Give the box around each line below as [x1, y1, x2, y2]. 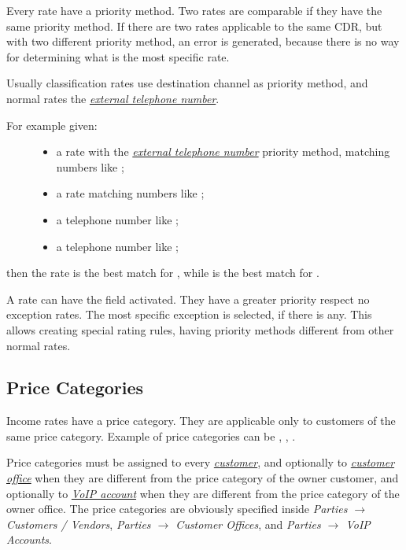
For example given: [6, 116, 98, 133]
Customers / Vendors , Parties [6, 515, 151, 532]
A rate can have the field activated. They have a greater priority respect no [6, 290, 370, 307]
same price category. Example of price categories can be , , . [6, 427, 296, 444]
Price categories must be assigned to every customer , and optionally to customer [6, 454, 395, 471]
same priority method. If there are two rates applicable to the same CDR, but [6, 17, 382, 34]
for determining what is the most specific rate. [6, 48, 230, 65]
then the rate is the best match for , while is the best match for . [6, 264, 319, 281]
